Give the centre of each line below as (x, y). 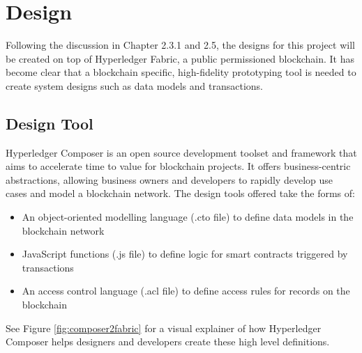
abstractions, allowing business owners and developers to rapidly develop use (169, 179)
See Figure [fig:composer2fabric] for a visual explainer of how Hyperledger (164, 328)
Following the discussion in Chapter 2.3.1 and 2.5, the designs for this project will (180, 45)
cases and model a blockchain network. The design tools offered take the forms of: (180, 193)
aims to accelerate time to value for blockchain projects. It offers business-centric (178, 166)
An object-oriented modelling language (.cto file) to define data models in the (188, 217)
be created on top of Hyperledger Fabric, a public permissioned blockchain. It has (180, 58)
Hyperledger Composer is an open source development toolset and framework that (181, 152)
